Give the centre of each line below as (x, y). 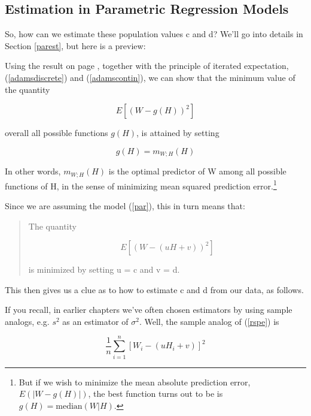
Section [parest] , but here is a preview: (75, 45)
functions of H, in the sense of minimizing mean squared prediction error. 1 (141, 185)
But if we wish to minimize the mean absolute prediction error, (135, 382)
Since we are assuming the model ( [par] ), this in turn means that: (125, 205)
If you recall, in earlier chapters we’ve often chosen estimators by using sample (149, 310)
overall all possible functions (57, 133)
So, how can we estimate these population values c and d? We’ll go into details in (154, 34)
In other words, (33, 171)
